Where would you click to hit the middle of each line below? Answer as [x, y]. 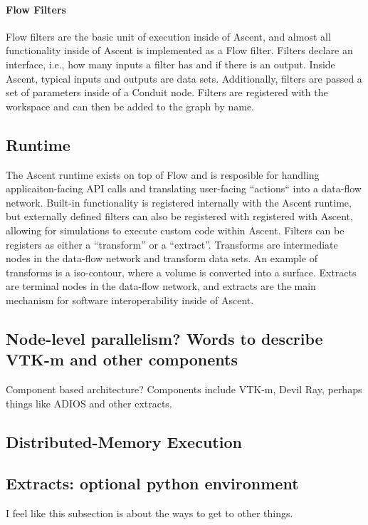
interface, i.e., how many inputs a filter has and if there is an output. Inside [170, 64]
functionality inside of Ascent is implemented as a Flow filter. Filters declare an [179, 50]
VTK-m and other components [122, 359]
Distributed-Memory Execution [124, 441]
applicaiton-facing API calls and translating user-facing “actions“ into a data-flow [184, 188]
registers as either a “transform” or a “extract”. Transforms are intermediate [172, 244]
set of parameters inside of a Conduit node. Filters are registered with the [167, 92]
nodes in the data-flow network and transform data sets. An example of [162, 258]
